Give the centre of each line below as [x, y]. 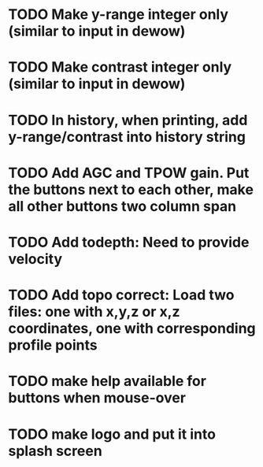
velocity [35, 259]
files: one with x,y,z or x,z [94, 312]
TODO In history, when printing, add [128, 120]
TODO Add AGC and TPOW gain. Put [129, 173]
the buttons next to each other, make [131, 189]
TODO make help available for [107, 382]
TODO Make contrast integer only [120, 67]
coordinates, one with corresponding [132, 329]
